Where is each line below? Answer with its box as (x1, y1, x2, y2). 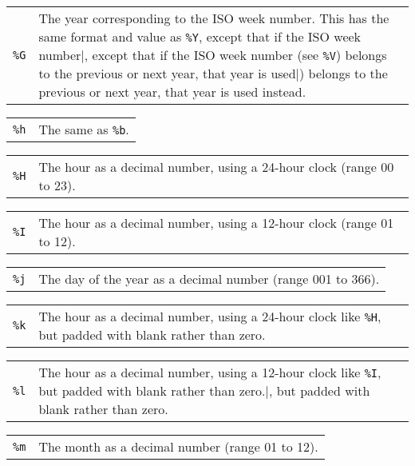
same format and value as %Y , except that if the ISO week (38, 27, 362, 46)
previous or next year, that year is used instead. (38, 82, 306, 101)
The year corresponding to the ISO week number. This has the (38, 9, 389, 27)
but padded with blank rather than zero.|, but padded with (38, 381, 370, 400)
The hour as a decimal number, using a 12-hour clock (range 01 (38, 213, 394, 232)
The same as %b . (38, 120, 129, 138)
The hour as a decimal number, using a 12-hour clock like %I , (38, 363, 381, 381)
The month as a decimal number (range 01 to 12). (38, 437, 318, 456)
